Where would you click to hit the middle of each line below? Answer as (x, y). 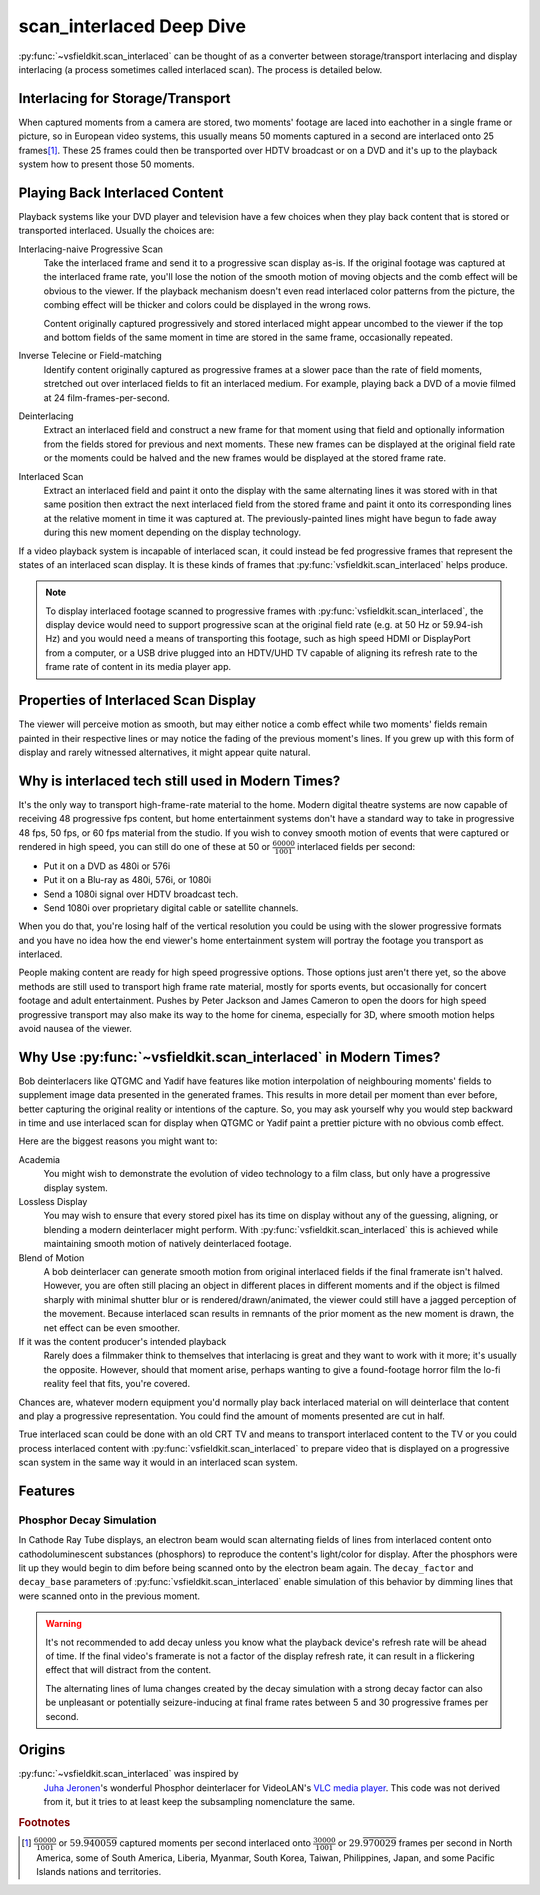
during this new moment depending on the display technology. (172, 532)
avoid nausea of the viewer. (75, 1029)
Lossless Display (53, 1202)
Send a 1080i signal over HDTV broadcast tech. (141, 894)
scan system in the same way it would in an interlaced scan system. (158, 1462)
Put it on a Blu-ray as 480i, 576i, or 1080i (127, 880)
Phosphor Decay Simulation (87, 1520)
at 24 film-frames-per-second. (106, 397)
